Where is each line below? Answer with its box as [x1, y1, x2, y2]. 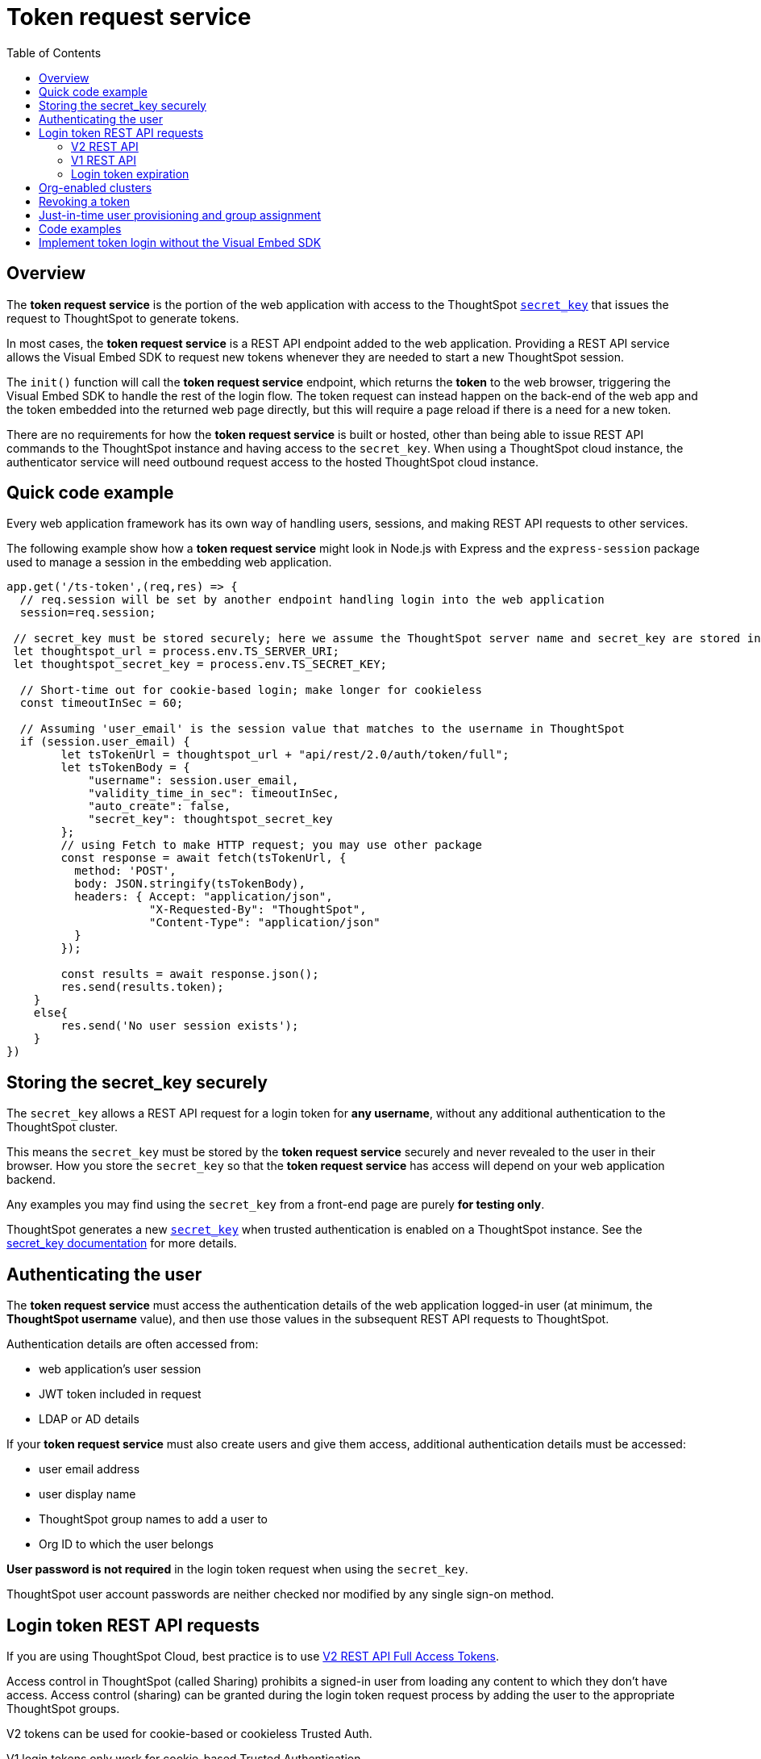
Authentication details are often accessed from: [6, 1337, 259, 1352]
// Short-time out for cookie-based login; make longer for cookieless [19, 683, 483, 697]
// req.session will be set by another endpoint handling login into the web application [19, 593, 605, 607]
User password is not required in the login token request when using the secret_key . [6, 1562, 468, 1577]
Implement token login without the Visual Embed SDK [39, 235, 322, 249]
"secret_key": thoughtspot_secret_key [88, 813, 333, 826]
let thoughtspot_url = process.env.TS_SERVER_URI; [13, 645, 340, 658]
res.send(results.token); [60, 980, 224, 994]
